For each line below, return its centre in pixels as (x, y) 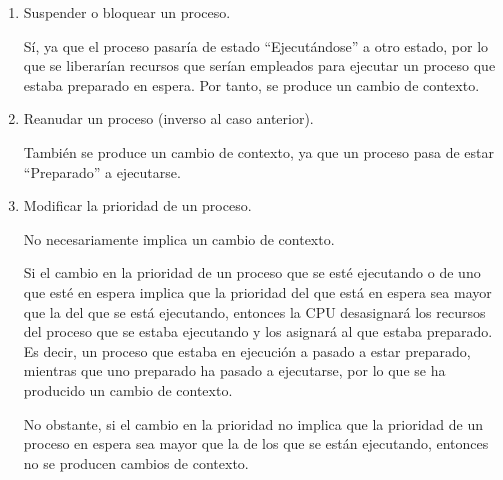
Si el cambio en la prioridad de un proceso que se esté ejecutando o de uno (252, 272)
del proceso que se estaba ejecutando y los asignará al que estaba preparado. (258, 331)
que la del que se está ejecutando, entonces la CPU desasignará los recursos (254, 311)
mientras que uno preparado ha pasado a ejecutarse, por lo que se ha (234, 370)
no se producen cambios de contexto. (136, 462)
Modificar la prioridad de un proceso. (137, 205)
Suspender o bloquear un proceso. (127, 12)
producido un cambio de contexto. (128, 389)
